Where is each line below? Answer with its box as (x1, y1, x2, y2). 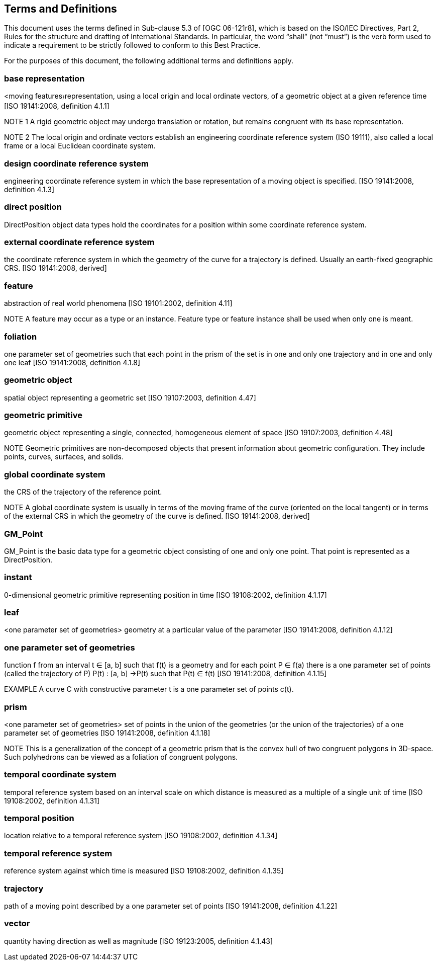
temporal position (4, 813, 74, 824)
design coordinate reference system (4, 158, 149, 169)
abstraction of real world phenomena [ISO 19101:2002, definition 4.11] (4, 299, 233, 308)
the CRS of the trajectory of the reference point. (4, 488, 162, 497)
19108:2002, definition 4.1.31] (4, 796, 100, 805)
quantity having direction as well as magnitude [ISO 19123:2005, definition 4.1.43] (4, 936, 273, 945)
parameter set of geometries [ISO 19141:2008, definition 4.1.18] (4, 728, 210, 737)
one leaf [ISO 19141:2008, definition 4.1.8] (4, 358, 141, 367)
